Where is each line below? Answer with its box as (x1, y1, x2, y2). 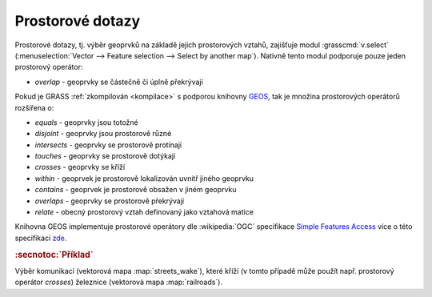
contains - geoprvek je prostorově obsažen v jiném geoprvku (34, 185, 237, 195)
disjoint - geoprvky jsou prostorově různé (34, 129, 172, 138)
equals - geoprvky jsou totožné (34, 117, 139, 127)
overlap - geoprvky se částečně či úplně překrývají (34, 77, 203, 86)
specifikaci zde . (14, 233, 67, 243)
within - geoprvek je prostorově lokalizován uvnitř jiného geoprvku (34, 173, 254, 183)
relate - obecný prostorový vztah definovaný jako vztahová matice (34, 207, 254, 217)
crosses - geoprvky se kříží (34, 163, 126, 172)
